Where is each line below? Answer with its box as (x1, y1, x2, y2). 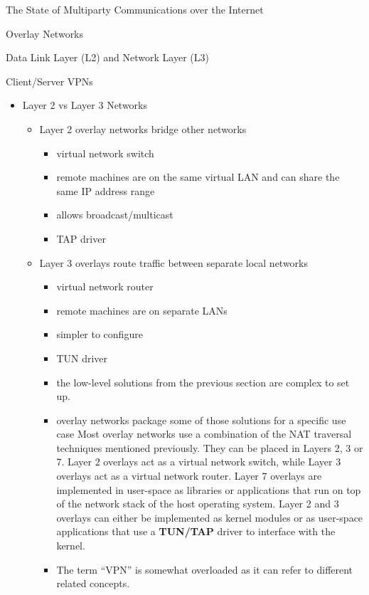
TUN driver (56, 350, 108, 365)
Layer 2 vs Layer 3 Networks (22, 98, 148, 112)
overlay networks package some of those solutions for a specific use (56, 412, 346, 427)
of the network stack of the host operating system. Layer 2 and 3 (56, 496, 339, 511)
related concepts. (56, 576, 130, 591)
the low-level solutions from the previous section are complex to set (56, 374, 350, 389)
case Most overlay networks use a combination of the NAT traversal (56, 426, 352, 441)
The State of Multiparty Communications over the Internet (6, 2, 264, 16)
